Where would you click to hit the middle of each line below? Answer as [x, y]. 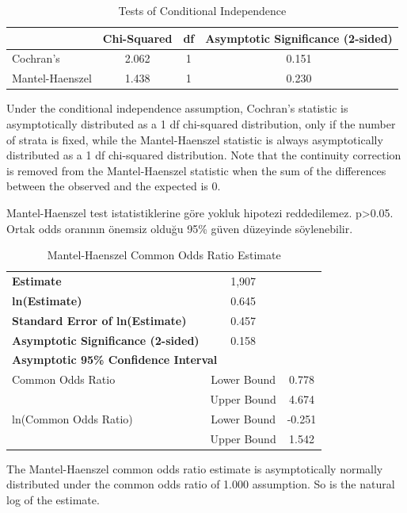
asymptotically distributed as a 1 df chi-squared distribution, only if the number [201, 123]
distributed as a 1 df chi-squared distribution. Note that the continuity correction [204, 155]
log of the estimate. [53, 500]
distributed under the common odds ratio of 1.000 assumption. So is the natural [201, 484]
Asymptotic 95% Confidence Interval [115, 360]
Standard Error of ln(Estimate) [99, 320]
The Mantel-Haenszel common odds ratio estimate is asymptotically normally [195, 468]
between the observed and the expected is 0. [114, 186]
